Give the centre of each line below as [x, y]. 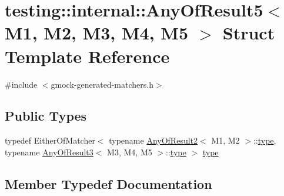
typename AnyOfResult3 [49, 152]
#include [21, 84]
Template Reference [87, 56]
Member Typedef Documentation [108, 183]
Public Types [46, 116]
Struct [249, 33]
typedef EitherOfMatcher [50, 140]
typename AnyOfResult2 [153, 140]
